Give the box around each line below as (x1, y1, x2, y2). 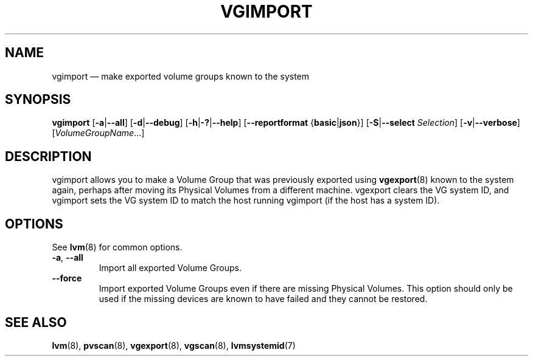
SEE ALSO (5, 314, 67, 330)
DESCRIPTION (5, 148, 92, 164)
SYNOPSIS (5, 92, 71, 108)
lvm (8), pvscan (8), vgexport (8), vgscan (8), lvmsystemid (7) (52, 340, 296, 351)
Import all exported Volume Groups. (99, 263, 242, 273)
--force (52, 273, 82, 284)
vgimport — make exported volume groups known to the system (52, 70, 310, 81)
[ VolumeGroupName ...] (52, 128, 145, 139)
